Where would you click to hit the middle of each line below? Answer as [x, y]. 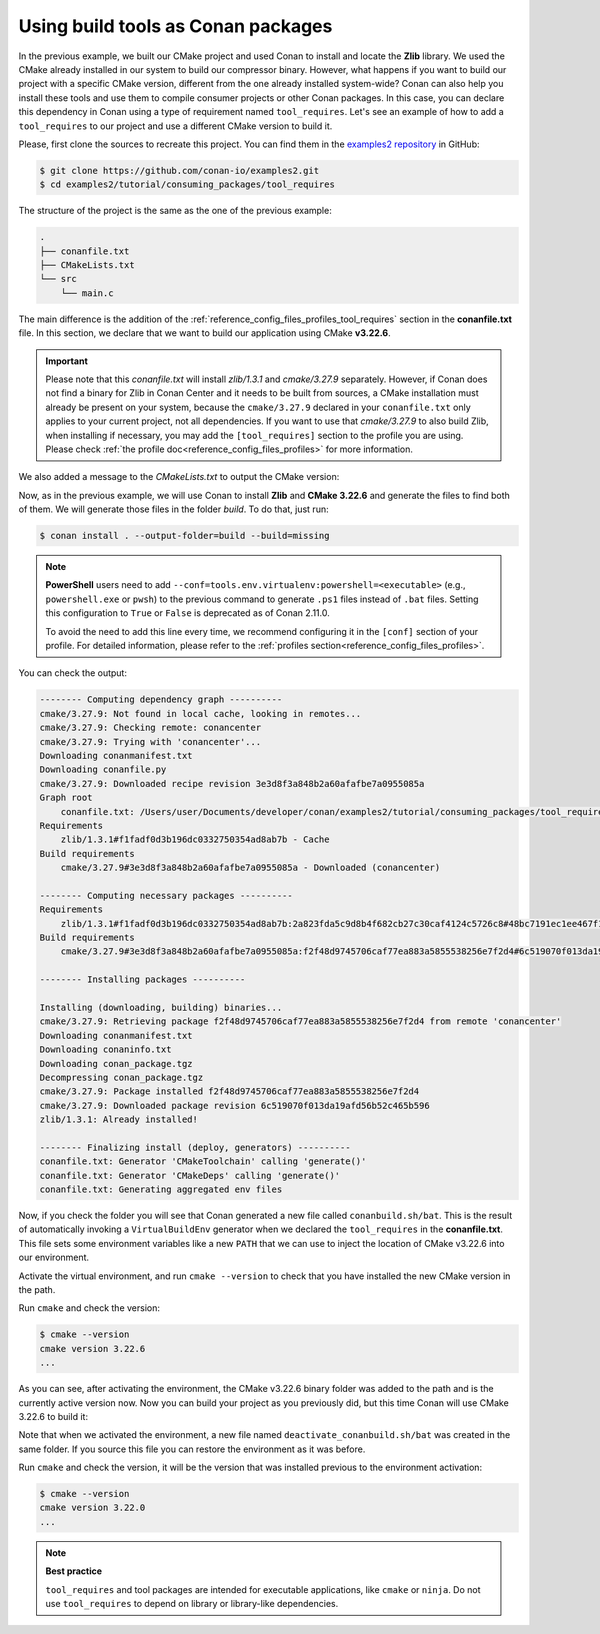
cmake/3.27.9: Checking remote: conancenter [150, 728]
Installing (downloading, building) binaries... [161, 1007]
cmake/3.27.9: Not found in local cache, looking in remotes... [200, 713]
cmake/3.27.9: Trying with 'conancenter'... [150, 741]
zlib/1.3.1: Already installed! [119, 1119]
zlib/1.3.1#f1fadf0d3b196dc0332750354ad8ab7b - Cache [195, 839]
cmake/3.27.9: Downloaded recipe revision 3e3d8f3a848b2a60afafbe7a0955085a [232, 783]
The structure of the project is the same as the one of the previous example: [175, 211]
